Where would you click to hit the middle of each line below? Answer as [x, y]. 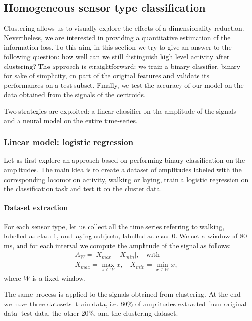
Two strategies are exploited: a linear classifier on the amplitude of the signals [120, 110]
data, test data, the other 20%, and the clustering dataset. [91, 313]
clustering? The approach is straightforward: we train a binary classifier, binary [122, 66]
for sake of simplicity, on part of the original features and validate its [107, 76]
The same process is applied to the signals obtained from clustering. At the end [122, 294]
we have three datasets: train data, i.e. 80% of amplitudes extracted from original [125, 303]
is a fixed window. [59, 278]
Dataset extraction [36, 208]
